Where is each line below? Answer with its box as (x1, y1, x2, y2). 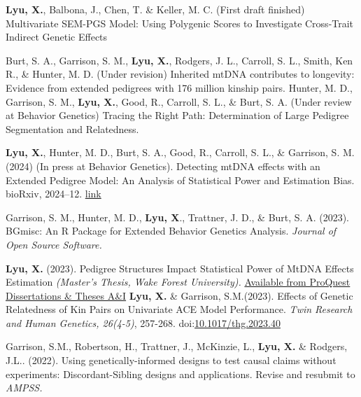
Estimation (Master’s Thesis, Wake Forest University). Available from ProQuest (6, 274, 351, 289)
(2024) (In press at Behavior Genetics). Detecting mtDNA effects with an (6, 158, 320, 173)
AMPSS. (6, 380, 43, 395)
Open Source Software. (6, 237, 102, 251)
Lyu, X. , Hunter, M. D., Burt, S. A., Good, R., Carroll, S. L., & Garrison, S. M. (6, 145, 355, 160)
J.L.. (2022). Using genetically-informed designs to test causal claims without (6, 353, 337, 368)
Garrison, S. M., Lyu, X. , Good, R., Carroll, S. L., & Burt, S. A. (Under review (6, 94, 352, 109)
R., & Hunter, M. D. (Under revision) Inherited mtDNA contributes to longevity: (6, 67, 355, 81)
